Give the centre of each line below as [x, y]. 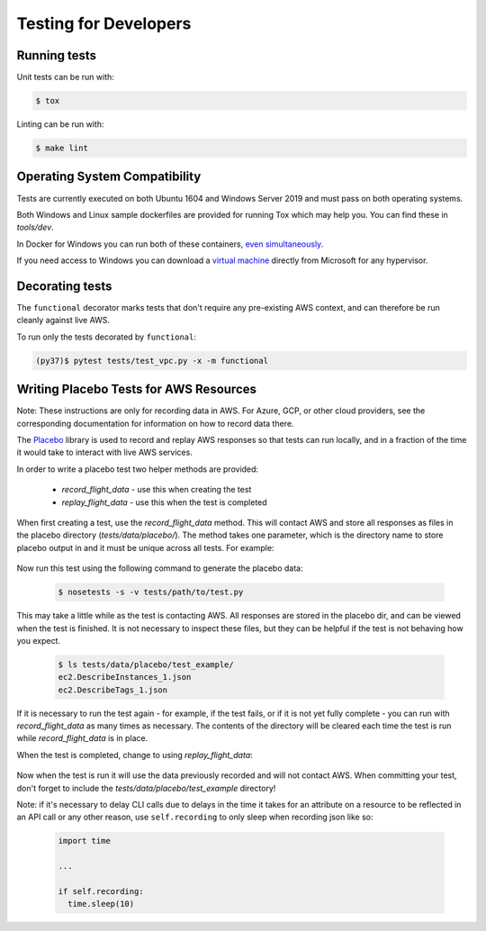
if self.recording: [101, 891]
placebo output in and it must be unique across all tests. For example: [145, 547]
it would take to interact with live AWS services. [104, 452]
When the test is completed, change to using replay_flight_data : [135, 755]
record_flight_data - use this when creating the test [157, 490]
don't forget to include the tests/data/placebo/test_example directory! [146, 788]
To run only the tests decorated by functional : [107, 337]
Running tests [57, 55]
